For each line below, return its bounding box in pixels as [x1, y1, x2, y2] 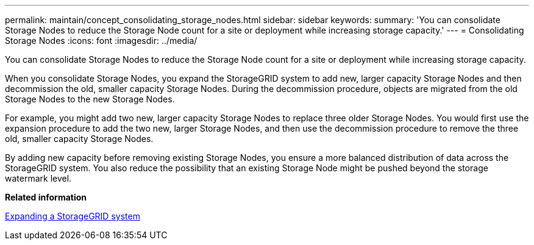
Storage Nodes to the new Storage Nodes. [5, 94, 175, 104]
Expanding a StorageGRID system [5, 211, 140, 221]
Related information [5, 192, 87, 202]
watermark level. [5, 173, 72, 183]
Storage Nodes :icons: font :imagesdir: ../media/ [5, 35, 198, 46]
